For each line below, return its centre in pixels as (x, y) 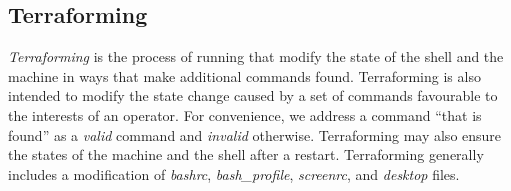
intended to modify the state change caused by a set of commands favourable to (253, 95)
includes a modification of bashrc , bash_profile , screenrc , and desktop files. (234, 173)
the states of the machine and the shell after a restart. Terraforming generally (246, 154)
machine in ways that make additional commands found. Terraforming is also (244, 75)
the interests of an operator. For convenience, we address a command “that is (245, 114)
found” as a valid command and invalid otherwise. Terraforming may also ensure (255, 134)
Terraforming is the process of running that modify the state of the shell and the (256, 56)
